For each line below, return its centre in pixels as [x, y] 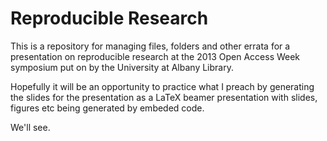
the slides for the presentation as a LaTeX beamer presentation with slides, [164, 97]
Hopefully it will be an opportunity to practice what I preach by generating [162, 86]
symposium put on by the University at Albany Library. [122, 67]
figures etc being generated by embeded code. [107, 108]
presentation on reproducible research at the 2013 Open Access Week [155, 56]
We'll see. [30, 127]
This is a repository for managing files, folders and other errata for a [150, 46]
